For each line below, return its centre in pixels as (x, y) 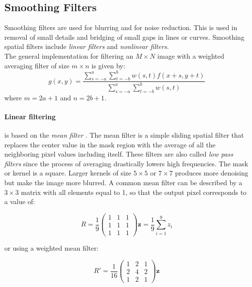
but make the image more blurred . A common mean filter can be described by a (123, 182)
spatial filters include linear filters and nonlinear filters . (87, 46)
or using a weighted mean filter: (51, 247)
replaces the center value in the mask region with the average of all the (110, 144)
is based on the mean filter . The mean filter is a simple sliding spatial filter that (124, 135)
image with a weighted (191, 56)
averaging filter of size (37, 65)
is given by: (108, 65)
